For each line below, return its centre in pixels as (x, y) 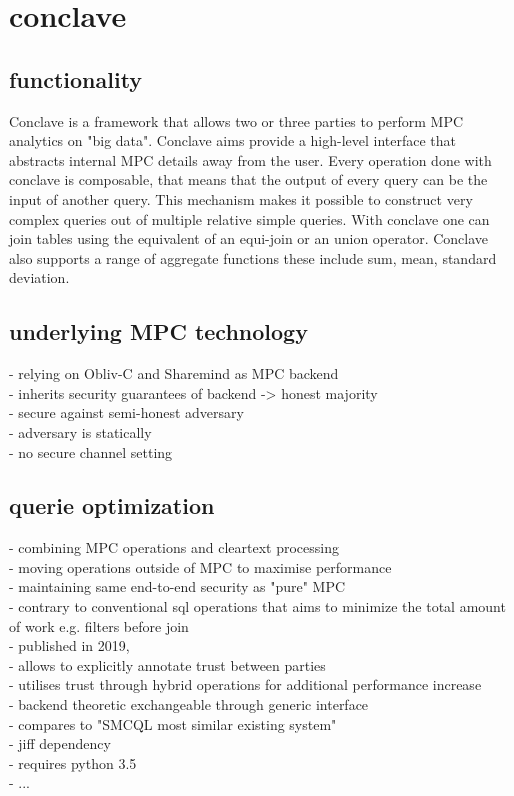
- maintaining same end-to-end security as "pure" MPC (177, 586)
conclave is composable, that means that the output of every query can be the (248, 179)
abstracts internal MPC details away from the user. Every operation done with (250, 159)
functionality (76, 78)
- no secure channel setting (91, 451)
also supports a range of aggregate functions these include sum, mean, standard (253, 257)
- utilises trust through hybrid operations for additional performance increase (245, 684)
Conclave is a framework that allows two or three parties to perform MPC (236, 120)
